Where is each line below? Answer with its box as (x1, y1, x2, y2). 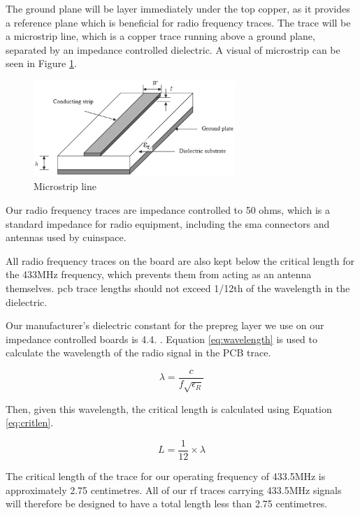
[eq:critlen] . (6, 415, 54, 430)
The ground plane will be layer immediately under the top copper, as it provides (6, 1, 350, 15)
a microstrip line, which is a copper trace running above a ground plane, (6, 29, 315, 43)
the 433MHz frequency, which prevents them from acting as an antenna (6, 267, 312, 282)
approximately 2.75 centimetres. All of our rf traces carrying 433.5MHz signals (6, 482, 342, 497)
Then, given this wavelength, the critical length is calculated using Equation (6, 401, 332, 416)
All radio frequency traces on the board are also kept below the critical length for (6, 253, 354, 268)
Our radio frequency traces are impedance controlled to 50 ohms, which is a (6, 203, 331, 217)
